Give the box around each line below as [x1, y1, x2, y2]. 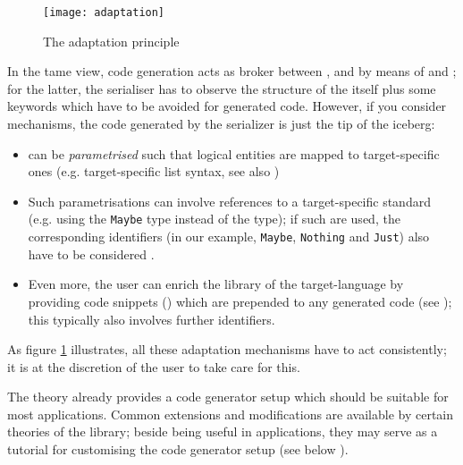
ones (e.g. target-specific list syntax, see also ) [28, 162, 280, 181]
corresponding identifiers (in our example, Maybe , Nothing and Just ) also [28, 227, 430, 246]
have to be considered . [28, 244, 155, 263]
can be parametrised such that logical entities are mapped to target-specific [28, 144, 440, 163]
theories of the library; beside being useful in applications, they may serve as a [7, 422, 438, 441]
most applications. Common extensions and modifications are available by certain [7, 404, 454, 423]
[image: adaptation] [43, 6, 165, 19]
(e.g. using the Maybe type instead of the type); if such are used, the [28, 209, 400, 228]
